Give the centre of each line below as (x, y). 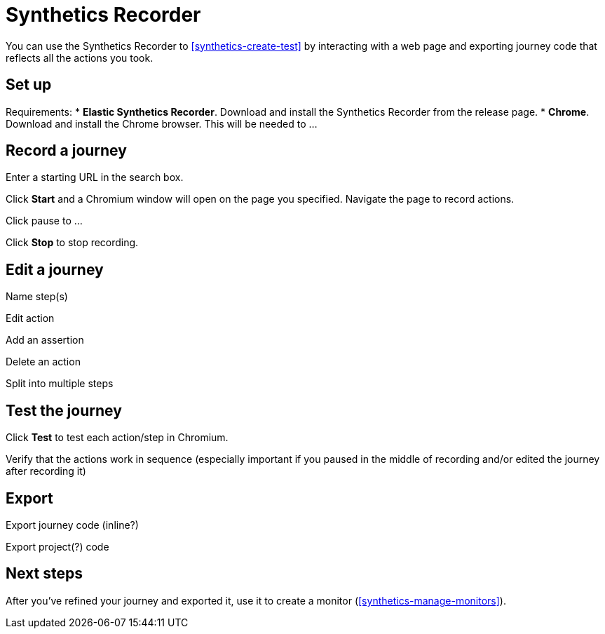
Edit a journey (55, 269)
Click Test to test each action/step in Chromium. (117, 438)
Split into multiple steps (60, 384)
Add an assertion (45, 340)
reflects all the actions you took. (80, 58)
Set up (29, 85)
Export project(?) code (57, 546)
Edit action (30, 318)
